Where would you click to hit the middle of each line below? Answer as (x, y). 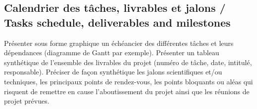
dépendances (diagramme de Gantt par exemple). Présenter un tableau (112, 53)
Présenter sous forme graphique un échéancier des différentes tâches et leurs (119, 43)
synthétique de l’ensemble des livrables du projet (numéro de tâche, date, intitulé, (128, 62)
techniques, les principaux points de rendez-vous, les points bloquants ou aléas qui (128, 81)
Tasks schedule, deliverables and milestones (117, 22)
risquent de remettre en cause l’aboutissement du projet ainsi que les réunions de (127, 91)
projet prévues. (27, 101)
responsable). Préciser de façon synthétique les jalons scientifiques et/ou (113, 72)
